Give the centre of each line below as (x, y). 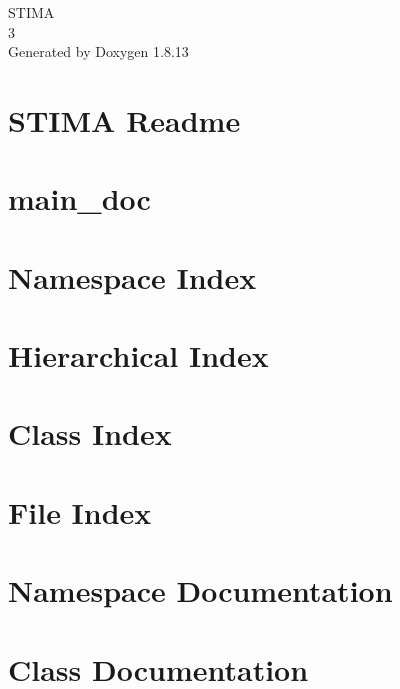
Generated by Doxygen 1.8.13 (98, 51)
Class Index (90, 433)
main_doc (79, 198)
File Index (80, 511)
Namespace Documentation (200, 590)
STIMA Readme (124, 119)
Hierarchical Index (138, 355)
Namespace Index (132, 276)
